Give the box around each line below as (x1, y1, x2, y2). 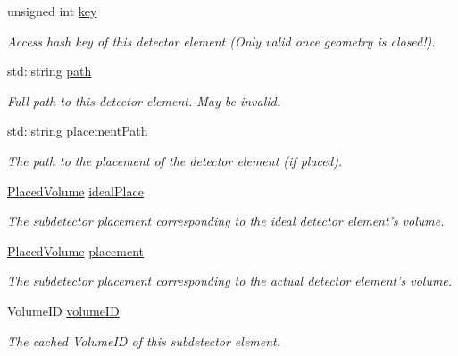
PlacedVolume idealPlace (7, 181, 144, 200)
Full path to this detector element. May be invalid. (7, 91, 281, 110)
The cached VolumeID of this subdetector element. (7, 331, 281, 350)
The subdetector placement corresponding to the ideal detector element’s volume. (7, 211, 445, 230)
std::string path (7, 62, 92, 80)
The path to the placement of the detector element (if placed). (7, 151, 343, 170)
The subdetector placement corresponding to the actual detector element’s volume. (7, 271, 453, 290)
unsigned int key (7, 2, 97, 20)
